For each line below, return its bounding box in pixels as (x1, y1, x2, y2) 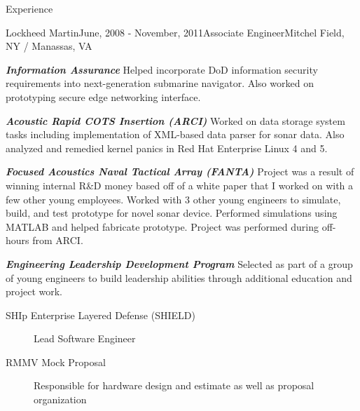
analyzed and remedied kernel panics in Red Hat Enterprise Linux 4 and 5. (6, 140, 328, 155)
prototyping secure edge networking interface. (6, 89, 201, 104)
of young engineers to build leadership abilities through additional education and (6, 270, 352, 285)
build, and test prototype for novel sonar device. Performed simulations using (6, 205, 338, 220)
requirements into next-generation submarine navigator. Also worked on (6, 76, 314, 90)
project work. (6, 284, 62, 299)
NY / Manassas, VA (6, 39, 92, 53)
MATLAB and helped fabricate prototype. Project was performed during (6, 219, 319, 234)
